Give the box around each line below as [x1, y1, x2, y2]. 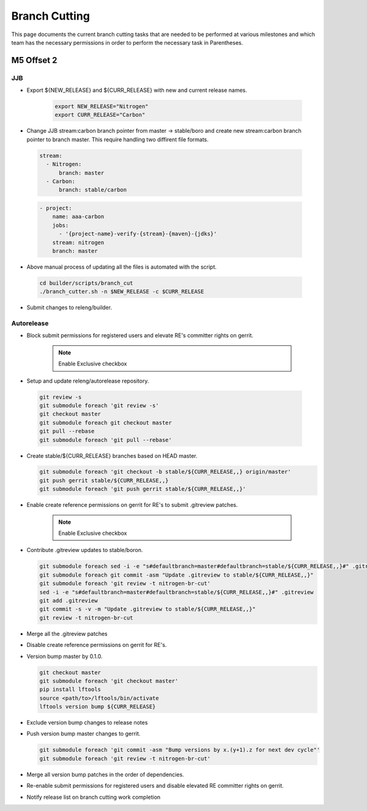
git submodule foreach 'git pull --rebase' [39, 436, 172, 443]
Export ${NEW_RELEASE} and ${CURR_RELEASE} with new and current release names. [26, 86, 247, 94]
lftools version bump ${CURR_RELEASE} [39, 703, 156, 710]
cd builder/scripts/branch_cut [39, 279, 134, 286]
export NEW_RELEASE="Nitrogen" [54, 103, 149, 110]
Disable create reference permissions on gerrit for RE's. [26, 641, 167, 649]
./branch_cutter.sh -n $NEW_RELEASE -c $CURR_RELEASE [39, 288, 204, 295]
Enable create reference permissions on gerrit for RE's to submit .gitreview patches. [26, 501, 238, 509]
